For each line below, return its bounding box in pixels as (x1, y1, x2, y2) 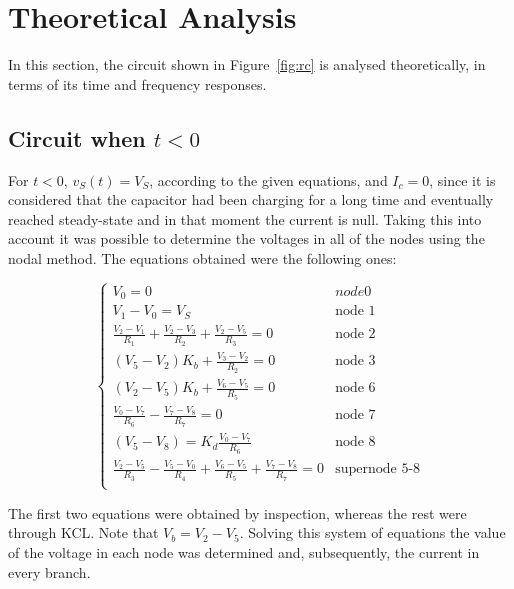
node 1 (335, 304, 376, 319)
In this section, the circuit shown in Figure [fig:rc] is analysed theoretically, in (8, 54, 486, 75)
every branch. (8, 561, 91, 582)
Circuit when (8, 122, 146, 153)
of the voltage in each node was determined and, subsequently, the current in (8, 542, 480, 563)
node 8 (335, 435, 376, 450)
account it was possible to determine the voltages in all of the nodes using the (8, 228, 485, 249)
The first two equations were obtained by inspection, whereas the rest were (8, 502, 467, 523)
